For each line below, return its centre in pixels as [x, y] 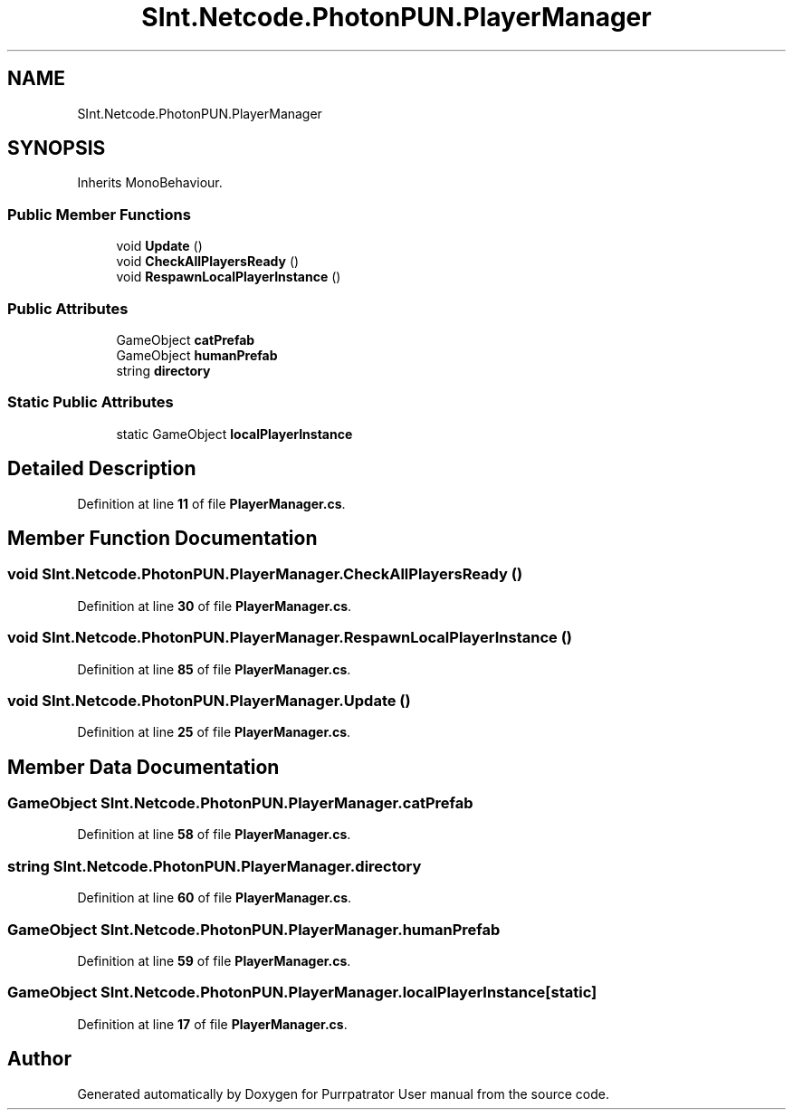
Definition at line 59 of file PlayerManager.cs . [214, 960]
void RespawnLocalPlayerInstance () [229, 277]
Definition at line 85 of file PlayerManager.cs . [214, 669]
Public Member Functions [99, 214]
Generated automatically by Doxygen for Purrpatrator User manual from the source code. [343, 1093]
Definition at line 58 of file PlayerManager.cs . [214, 835]
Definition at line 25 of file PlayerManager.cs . [214, 732]
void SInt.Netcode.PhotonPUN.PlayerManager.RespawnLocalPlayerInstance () [290, 638]
